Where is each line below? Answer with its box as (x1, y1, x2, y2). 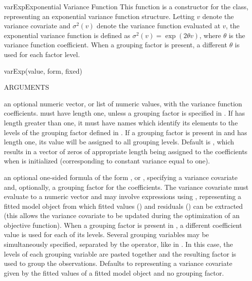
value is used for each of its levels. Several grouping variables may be (4, 229, 209, 240)
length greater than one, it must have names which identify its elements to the (4, 117, 238, 127)
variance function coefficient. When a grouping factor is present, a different (4, 40, 227, 50)
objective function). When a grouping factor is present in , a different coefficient (4, 220, 242, 230)
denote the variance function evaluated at (96, 20, 220, 31)
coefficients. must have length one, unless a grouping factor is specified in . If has (4, 108, 245, 118)
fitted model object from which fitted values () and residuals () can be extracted (4, 201, 243, 211)
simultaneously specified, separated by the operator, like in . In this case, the (4, 239, 233, 249)
